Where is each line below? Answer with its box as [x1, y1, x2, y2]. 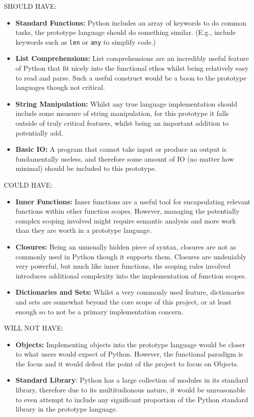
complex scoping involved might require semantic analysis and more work [15, 215, 236, 225]
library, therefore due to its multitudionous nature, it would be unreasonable [15, 385, 246, 395]
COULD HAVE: [4, 179, 52, 190]
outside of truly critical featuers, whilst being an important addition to [15, 118, 229, 128]
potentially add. [15, 127, 63, 138]
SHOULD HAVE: [4, 1, 57, 11]
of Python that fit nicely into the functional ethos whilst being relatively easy [15, 63, 249, 73]
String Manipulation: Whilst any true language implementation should [15, 98, 237, 109]
